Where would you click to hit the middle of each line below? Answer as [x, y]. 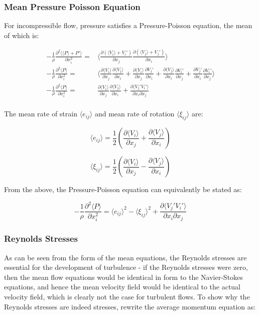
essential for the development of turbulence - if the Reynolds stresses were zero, [126, 267]
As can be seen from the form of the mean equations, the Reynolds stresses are [125, 257]
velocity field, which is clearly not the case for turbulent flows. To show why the [127, 297]
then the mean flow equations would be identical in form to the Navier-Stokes [123, 277]
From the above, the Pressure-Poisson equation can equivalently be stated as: [123, 189]
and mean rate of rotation [135, 114]
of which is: [22, 35]
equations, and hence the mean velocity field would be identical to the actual [122, 287]
